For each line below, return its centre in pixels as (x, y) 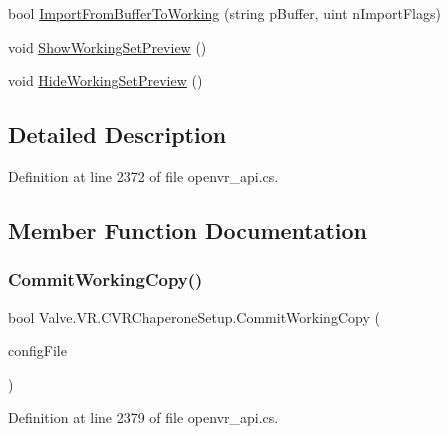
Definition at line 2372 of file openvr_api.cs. (143, 175)
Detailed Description (117, 134)
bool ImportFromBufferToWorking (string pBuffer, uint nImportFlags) (224, 13)
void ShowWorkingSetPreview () (107, 46)
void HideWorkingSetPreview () (105, 80)
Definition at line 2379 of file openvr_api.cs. (143, 417)
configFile (37, 350)
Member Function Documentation (188, 229)
